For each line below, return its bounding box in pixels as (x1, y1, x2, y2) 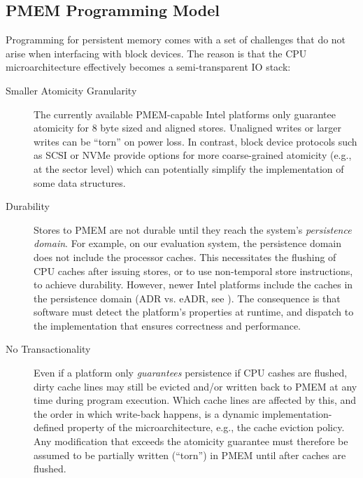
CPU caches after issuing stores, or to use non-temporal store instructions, (34, 263, 353, 278)
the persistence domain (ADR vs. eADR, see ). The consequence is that (34, 290, 341, 305)
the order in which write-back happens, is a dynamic (34, 406, 259, 421)
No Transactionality (6, 342, 91, 356)
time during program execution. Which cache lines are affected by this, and (34, 393, 357, 407)
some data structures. (34, 175, 126, 190)
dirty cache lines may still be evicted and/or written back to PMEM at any (34, 379, 357, 393)
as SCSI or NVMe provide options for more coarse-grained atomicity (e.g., (34, 148, 352, 162)
